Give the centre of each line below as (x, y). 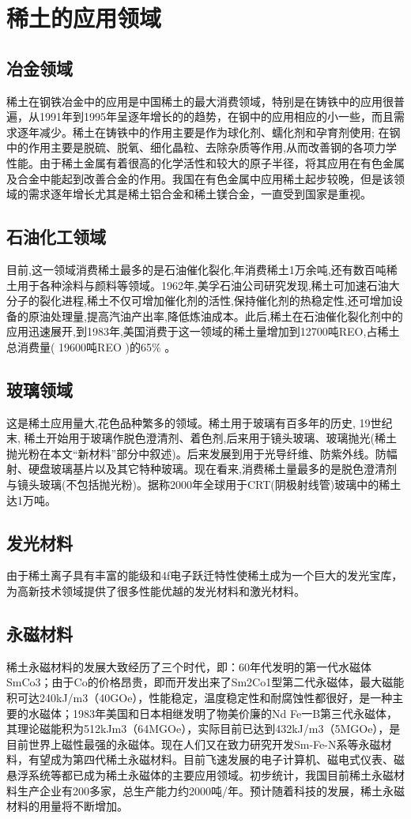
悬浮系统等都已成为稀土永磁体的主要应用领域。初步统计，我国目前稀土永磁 (200, 775)
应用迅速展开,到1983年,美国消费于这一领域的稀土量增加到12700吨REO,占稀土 (203, 331)
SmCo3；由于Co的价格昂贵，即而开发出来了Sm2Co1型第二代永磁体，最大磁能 (205, 682)
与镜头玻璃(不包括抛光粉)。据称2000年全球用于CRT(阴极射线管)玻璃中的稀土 (204, 485)
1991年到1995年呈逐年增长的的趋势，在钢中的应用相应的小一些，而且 (216, 116)
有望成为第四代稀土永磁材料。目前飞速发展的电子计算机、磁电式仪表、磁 (216, 759)
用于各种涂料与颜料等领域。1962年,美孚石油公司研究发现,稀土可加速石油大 (208, 285)
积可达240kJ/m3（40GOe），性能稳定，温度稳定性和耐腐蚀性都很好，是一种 (200, 698)
